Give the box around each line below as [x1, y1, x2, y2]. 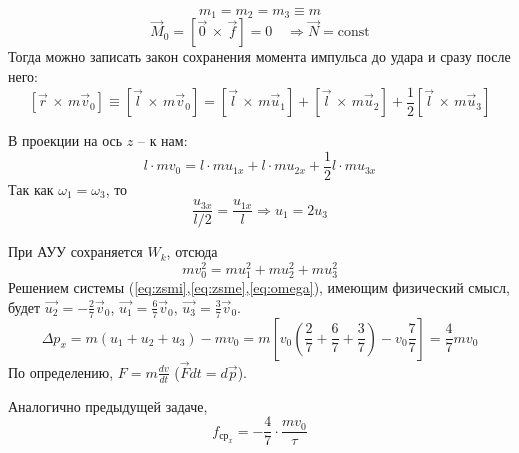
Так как [8, 178, 54, 199]
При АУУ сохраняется [8, 241, 143, 262]
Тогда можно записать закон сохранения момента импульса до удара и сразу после [8, 46, 511, 67]
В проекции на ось [8, 130, 123, 151]
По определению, [8, 361, 114, 382]
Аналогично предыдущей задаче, [8, 395, 208, 416]
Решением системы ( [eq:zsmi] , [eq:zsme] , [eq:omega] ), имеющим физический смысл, [8, 277, 510, 298]
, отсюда [166, 241, 218, 262]
